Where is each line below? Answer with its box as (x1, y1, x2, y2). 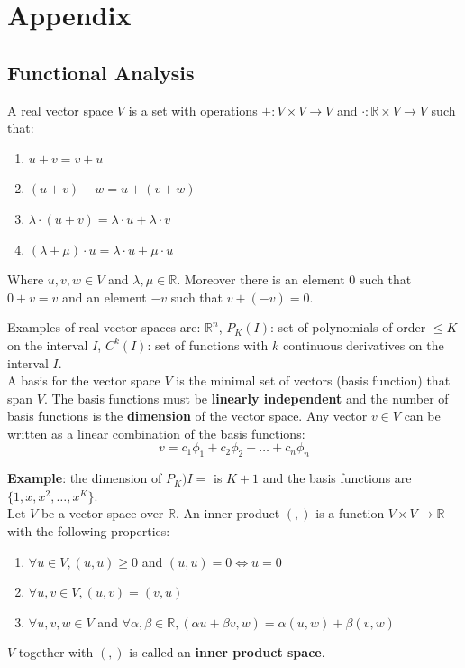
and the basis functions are (262, 469, 412, 487)
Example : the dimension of (7, 469, 162, 487)
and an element (62, 287, 147, 306)
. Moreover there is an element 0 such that (177, 270, 412, 289)
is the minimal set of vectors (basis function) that (176, 371, 451, 390)
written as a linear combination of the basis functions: (7, 423, 305, 442)
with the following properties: (7, 522, 170, 541)
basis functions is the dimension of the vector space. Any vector (7, 406, 368, 425)
